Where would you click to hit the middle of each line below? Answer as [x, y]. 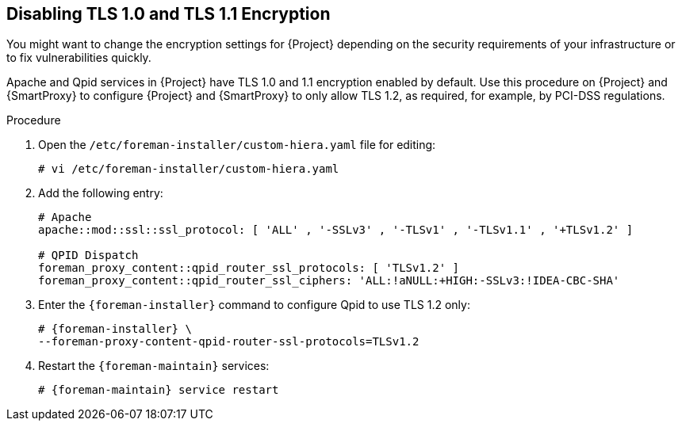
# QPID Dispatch [88, 255]
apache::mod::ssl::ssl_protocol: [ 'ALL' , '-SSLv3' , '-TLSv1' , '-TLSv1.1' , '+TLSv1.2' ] [336, 230]
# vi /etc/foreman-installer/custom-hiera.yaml [189, 169]
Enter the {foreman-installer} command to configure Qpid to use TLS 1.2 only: [254, 305]
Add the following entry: [101, 193]
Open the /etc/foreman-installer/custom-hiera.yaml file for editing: [237, 145]
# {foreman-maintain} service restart [159, 390]
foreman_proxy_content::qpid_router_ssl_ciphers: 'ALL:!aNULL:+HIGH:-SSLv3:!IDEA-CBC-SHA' [329, 281]
